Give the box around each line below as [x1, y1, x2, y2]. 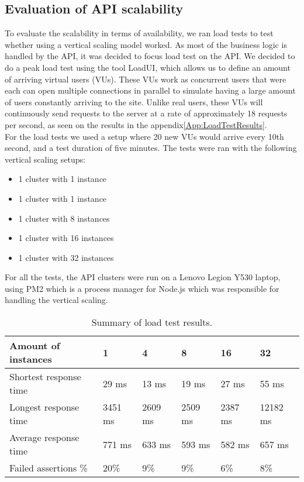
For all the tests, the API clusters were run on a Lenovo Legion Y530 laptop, [5, 271, 281, 283]
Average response [9, 431, 80, 445]
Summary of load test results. [91, 315, 213, 329]
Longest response [9, 400, 80, 414]
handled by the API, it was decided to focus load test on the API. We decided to [5, 50, 295, 62]
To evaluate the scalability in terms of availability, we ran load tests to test [5, 27, 274, 39]
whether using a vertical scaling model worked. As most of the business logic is [5, 38, 287, 50]
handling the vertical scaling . [5, 294, 108, 306]
